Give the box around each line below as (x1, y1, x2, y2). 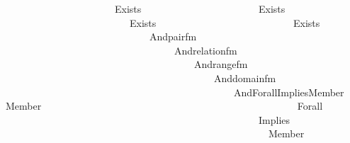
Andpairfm (149, 29, 197, 44)
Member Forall (6, 98, 323, 113)
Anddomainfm (213, 70, 276, 85)
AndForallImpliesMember (233, 84, 344, 99)
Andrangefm (193, 57, 248, 71)
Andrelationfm (174, 42, 237, 57)
